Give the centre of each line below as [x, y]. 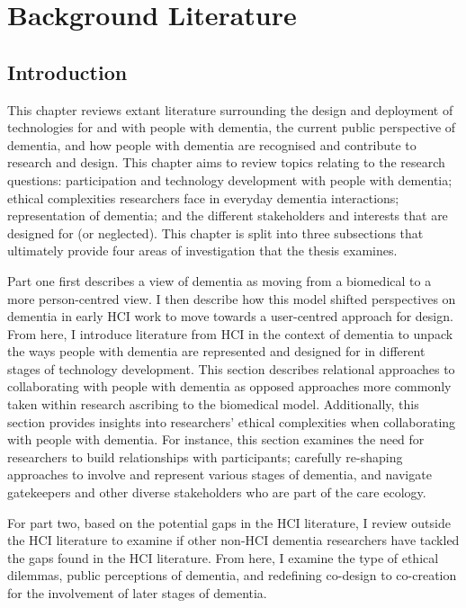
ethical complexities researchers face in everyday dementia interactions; [203, 197]
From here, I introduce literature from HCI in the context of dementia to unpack [230, 333]
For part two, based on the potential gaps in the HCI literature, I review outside [229, 522]
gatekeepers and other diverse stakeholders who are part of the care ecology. [217, 492]
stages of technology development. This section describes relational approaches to [231, 368]
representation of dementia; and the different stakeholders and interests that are [228, 215]
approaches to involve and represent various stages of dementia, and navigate [220, 474]
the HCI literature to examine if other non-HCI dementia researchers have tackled [233, 540]
